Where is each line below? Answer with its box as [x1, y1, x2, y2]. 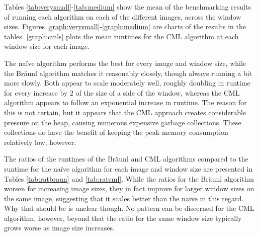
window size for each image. [4, 41, 90, 51]
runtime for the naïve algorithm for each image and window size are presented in [4, 163, 253, 174]
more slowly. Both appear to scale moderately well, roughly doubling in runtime [4, 77, 250, 88]
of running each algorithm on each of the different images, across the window [4, 11, 241, 22]
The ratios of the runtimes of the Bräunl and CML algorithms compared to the [4, 153, 248, 164]
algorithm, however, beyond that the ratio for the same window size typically [4, 212, 242, 223]
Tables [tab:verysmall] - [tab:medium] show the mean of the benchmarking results [4, 2, 251, 12]
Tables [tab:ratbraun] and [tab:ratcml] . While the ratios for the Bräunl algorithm [4, 173, 254, 184]
